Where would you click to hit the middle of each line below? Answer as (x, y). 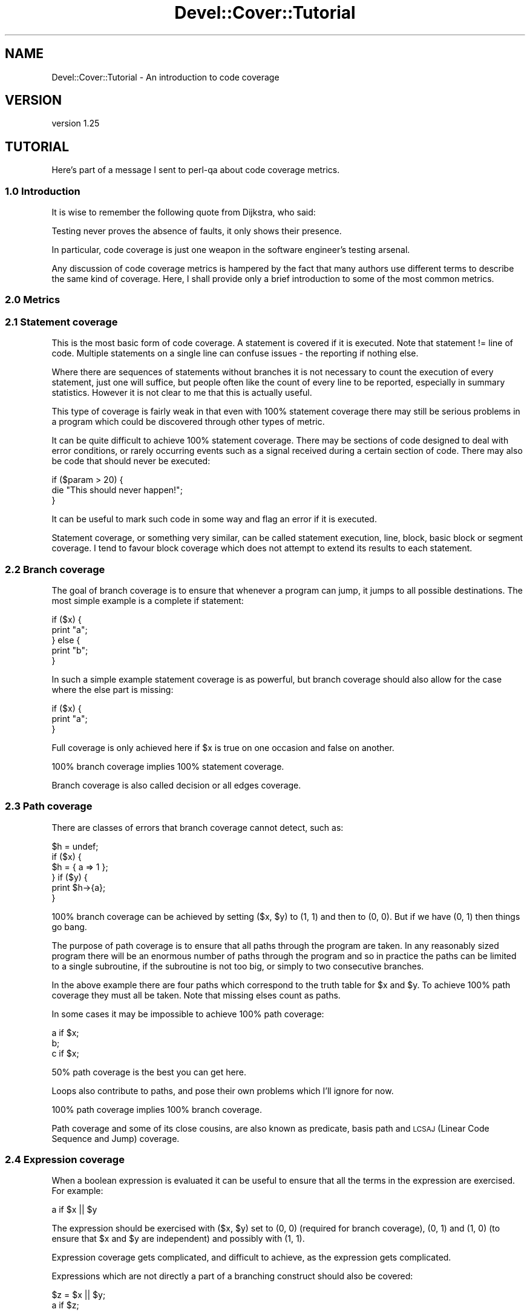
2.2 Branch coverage (55, 569)
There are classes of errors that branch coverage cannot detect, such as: (198, 827)
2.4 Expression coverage (65, 1160)
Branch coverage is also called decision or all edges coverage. (176, 785)
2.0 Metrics (33, 300)
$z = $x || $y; (79, 1295)
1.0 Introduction (43, 191)
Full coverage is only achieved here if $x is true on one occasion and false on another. (223, 747)
